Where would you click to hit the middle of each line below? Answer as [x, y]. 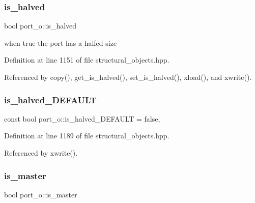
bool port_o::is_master [41, 194]
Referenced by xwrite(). [41, 153]
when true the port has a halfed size [61, 42]
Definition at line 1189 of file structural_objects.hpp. [87, 136]
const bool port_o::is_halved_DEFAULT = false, [82, 118]
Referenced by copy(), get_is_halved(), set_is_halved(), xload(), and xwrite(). [128, 77]
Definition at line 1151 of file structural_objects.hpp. [87, 60]
